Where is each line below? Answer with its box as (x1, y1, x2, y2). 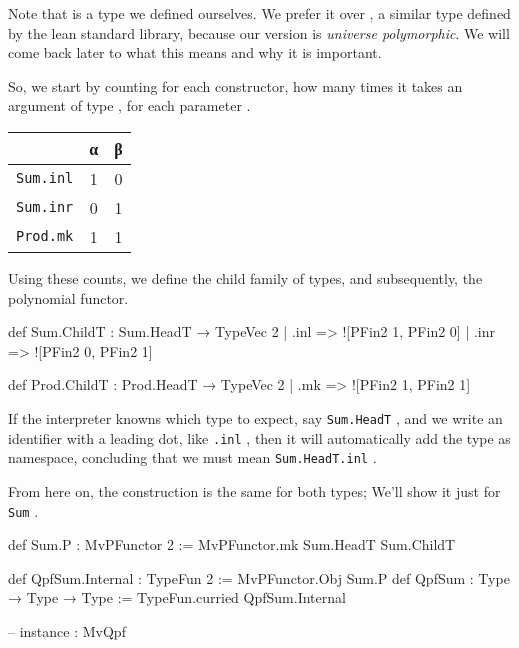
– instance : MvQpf (8, 620, 126, 641)
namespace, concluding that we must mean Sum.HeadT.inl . (8, 447, 377, 468)
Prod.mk (16, 228, 74, 245)
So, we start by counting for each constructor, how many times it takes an (8, 75, 463, 96)
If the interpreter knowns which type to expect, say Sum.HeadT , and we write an (8, 407, 503, 428)
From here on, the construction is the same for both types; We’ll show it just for (8, 480, 501, 501)
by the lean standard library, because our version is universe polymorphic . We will (8, 22, 510, 43)
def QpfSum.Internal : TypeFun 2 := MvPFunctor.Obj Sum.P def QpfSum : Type (8, 567, 510, 588)
